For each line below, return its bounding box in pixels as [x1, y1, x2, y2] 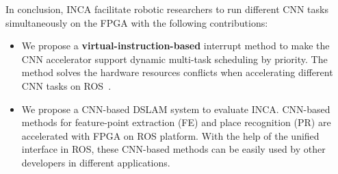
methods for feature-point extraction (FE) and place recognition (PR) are [21, 115, 331, 129]
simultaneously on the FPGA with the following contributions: [5, 15, 268, 29]
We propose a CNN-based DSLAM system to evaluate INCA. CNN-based [21, 101, 330, 116]
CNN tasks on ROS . [21, 78, 112, 92]
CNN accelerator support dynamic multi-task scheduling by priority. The [21, 51, 328, 66]
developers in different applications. [21, 155, 170, 169]
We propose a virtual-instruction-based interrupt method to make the [21, 38, 330, 53]
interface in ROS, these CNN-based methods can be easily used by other [21, 142, 326, 156]
